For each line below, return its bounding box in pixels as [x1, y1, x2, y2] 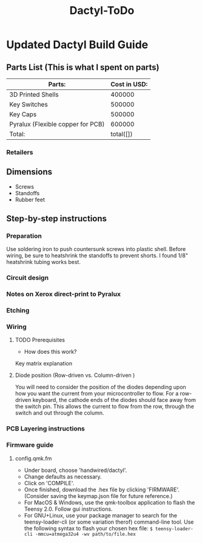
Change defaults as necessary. [24, 472, 102, 480]
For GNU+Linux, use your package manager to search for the [24, 511, 178, 519]
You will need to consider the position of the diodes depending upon [15, 384, 186, 391]
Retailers [6, 148, 33, 156]
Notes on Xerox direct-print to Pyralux [6, 290, 121, 299]
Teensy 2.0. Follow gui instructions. [24, 505, 113, 513]
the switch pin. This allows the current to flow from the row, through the [15, 403, 194, 410]
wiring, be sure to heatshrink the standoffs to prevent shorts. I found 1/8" [6, 252, 188, 259]
